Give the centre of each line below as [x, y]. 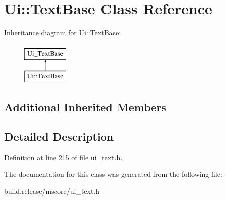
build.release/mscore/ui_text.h [52, 191]
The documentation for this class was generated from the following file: [113, 174]
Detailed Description [59, 136]
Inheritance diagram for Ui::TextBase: [63, 32]
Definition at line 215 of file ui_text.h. [63, 157]
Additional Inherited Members [85, 107]
